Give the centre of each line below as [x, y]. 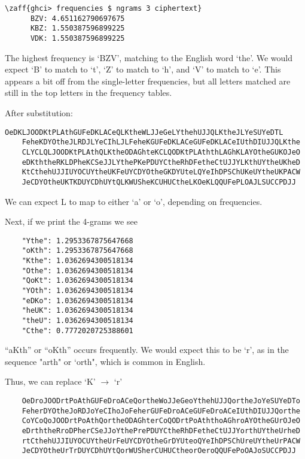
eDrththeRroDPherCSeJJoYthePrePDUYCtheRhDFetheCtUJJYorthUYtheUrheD [161, 431]
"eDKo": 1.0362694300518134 [77, 301]
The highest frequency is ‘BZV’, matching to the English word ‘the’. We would [149, 57]
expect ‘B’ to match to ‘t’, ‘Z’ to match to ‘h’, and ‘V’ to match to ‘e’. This [143, 69]
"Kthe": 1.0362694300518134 [77, 261]
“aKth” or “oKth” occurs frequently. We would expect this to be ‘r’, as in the [147, 350]
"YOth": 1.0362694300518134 [77, 291]
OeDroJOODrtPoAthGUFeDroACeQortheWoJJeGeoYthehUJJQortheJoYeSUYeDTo [161, 401]
